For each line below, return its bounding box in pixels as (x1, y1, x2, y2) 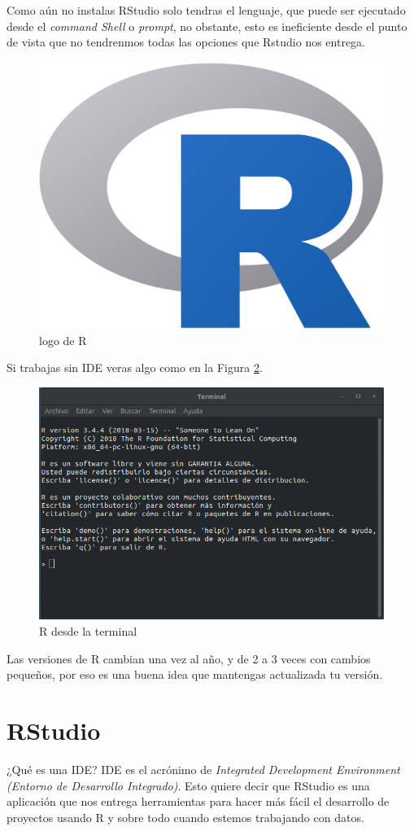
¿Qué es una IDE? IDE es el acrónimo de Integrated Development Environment (7, 760, 400, 777)
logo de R (39, 331, 87, 348)
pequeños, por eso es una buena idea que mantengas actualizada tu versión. (7, 666, 383, 683)
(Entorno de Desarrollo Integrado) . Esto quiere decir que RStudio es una (7, 776, 370, 794)
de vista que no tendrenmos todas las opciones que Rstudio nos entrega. (7, 33, 366, 50)
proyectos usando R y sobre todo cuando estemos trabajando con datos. (7, 808, 364, 825)
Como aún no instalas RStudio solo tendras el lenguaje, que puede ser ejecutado (7, 2, 406, 18)
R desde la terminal (39, 623, 137, 640)
